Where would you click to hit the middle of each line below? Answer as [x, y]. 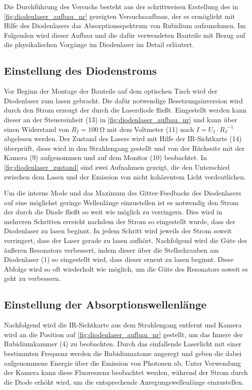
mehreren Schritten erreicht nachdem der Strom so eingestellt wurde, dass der [120, 221]
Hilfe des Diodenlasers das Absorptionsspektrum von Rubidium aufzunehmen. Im [125, 25]
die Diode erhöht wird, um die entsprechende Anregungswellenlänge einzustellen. [124, 382]
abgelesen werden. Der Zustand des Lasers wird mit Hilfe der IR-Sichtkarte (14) [123, 138]
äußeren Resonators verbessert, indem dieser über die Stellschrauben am [111, 250]
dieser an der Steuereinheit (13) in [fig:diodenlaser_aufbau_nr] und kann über [121, 119]
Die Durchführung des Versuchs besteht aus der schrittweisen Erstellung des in [121, 6]
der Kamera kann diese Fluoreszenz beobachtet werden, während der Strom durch [126, 372]
